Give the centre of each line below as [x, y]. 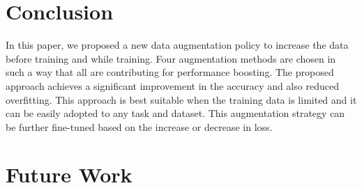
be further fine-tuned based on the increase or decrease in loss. [139, 126]
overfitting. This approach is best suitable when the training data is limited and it [181, 99]
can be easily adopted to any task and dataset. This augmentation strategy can [175, 113]
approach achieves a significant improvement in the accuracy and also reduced [172, 85]
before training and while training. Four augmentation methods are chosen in [171, 58]
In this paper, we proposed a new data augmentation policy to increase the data [177, 45]
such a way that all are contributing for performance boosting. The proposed [170, 72]
